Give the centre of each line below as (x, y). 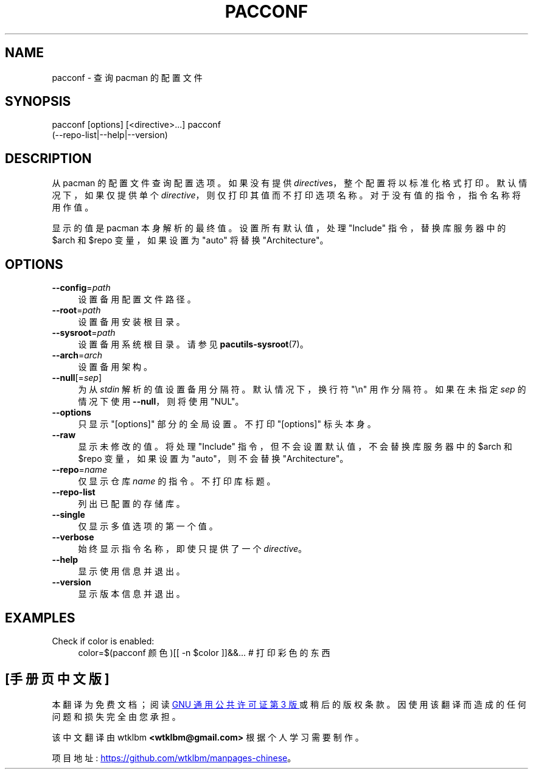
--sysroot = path (84, 333)
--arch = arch (77, 355)
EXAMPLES (40, 618)
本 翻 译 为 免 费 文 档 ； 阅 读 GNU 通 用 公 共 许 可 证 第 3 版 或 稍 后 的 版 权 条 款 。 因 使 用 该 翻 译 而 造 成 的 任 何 (289, 704)
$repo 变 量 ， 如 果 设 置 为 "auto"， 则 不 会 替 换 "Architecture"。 (213, 459)
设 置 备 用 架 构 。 (115, 367)
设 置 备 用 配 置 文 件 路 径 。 (137, 299)
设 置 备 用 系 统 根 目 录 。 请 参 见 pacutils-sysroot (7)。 (193, 344)
